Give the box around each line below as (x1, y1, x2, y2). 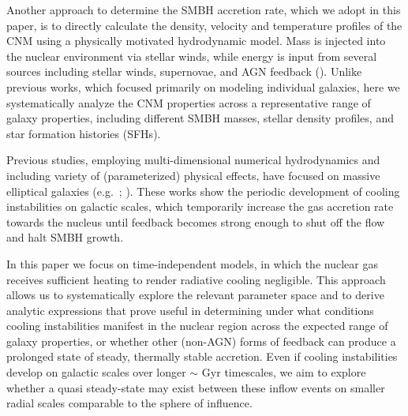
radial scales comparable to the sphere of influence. (6, 395, 253, 411)
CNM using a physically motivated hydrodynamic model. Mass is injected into (6, 32, 386, 49)
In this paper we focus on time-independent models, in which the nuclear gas (6, 255, 378, 272)
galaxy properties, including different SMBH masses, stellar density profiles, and (6, 110, 394, 126)
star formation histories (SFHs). (6, 125, 161, 141)
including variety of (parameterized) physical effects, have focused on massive (6, 167, 380, 183)
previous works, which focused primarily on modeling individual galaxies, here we (6, 78, 400, 95)
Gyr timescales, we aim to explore (201, 364, 366, 380)
